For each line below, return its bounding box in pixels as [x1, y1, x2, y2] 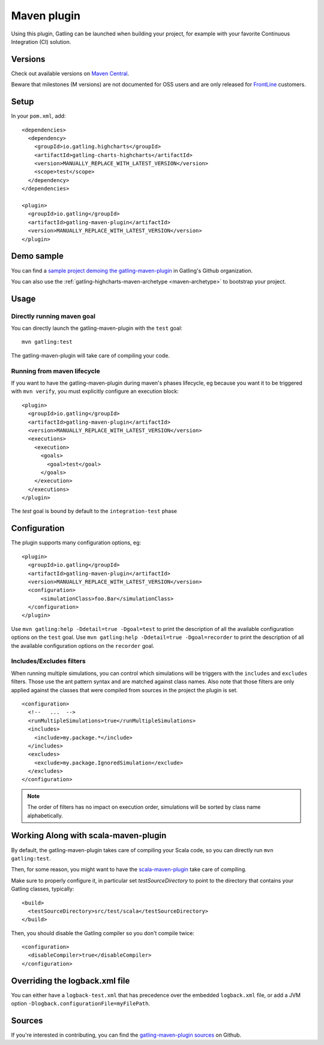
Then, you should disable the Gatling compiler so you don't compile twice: [11, 929, 195, 937]
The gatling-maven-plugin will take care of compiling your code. [11, 352, 170, 359]
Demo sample [11, 251, 64, 261]
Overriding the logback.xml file [11, 975, 130, 986]
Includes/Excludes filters [11, 657, 86, 665]
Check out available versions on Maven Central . [11, 70, 129, 77]
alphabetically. [27, 812, 63, 819]
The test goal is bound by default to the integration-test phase [11, 508, 177, 515]
